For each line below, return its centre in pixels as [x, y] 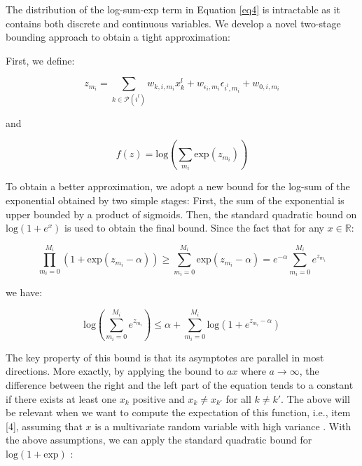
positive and [159, 398]
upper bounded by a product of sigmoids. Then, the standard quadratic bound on [181, 214]
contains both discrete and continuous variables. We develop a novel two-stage [173, 23]
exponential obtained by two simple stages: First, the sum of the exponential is [175, 200]
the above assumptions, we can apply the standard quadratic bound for [159, 440]
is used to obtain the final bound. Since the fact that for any [194, 228]
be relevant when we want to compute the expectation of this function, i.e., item [178, 412]
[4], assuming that [44, 426]
